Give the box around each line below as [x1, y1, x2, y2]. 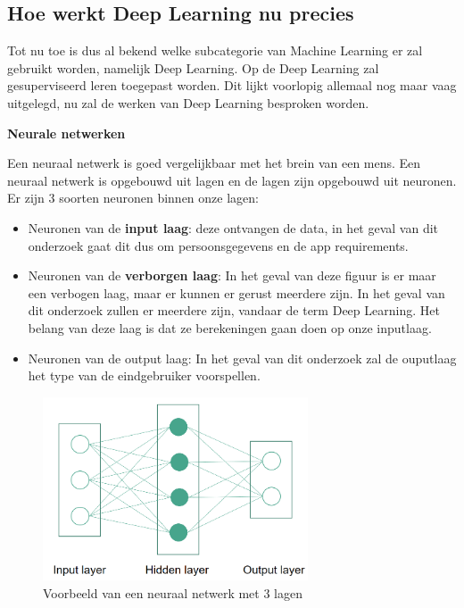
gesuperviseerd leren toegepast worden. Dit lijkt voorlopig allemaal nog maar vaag [7, 76, 457, 95]
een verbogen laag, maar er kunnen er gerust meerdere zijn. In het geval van [28, 283, 445, 302]
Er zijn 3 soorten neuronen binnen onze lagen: [7, 188, 259, 207]
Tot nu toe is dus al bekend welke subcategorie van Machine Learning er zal [7, 41, 423, 60]
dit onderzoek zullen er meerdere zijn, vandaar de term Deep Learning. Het [28, 301, 440, 320]
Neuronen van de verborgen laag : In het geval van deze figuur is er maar [28, 266, 436, 285]
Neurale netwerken [7, 123, 126, 142]
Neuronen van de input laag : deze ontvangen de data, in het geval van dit [28, 218, 439, 237]
